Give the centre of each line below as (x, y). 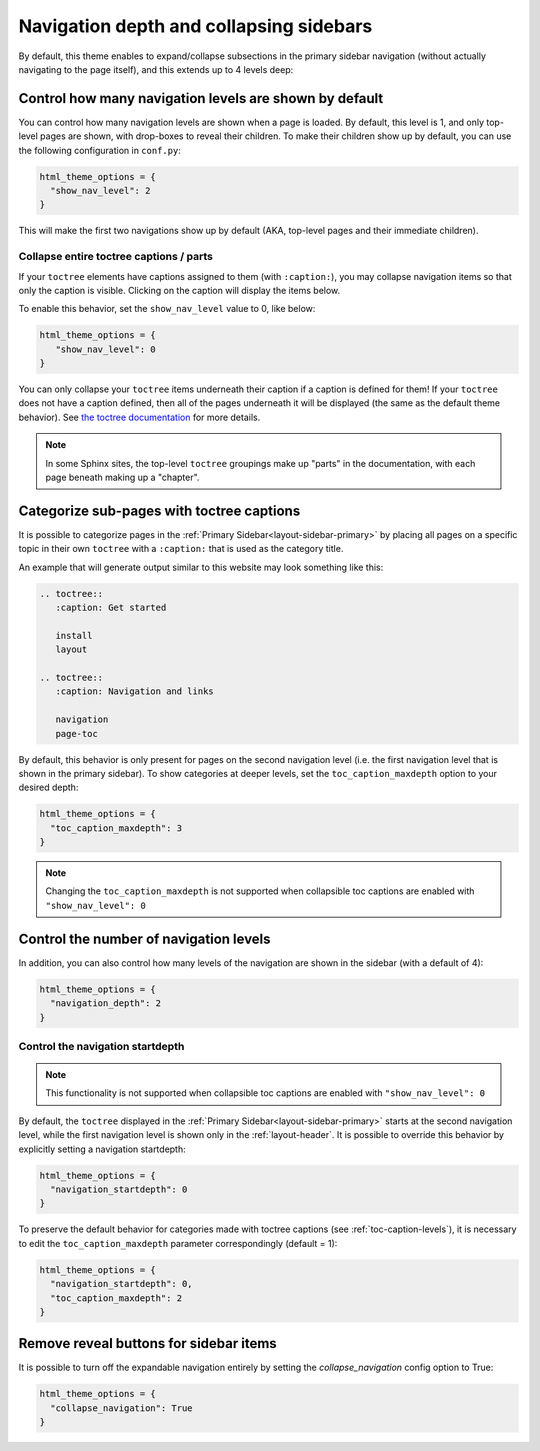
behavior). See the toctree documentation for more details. (139, 417)
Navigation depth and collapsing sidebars (195, 26)
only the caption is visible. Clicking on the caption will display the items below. (179, 290)
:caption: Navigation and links (134, 691)
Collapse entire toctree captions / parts (116, 257)
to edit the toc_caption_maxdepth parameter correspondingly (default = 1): (178, 1243)
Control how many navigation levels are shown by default (201, 98)
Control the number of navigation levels (144, 938)
